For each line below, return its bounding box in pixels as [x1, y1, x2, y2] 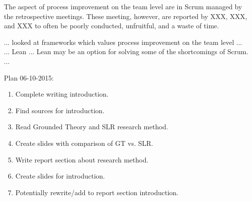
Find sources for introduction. [15, 105, 105, 115]
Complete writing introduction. [15, 89, 109, 99]
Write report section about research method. [15, 154, 149, 164]
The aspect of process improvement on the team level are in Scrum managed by [4, 1, 242, 11]
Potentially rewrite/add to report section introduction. [15, 187, 178, 197]
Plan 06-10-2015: [4, 72, 54, 82]
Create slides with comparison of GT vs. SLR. [15, 138, 154, 148]
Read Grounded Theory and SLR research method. [15, 121, 169, 132]
